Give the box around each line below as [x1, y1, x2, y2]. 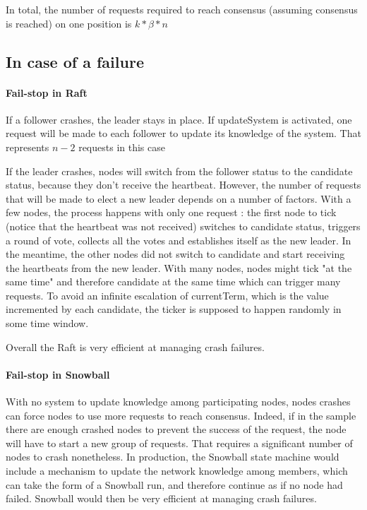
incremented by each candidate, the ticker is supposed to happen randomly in [6, 302, 342, 316]
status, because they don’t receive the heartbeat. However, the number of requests [6, 177, 361, 192]
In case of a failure [6, 50, 144, 72]
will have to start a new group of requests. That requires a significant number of [6, 435, 353, 450]
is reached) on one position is [6, 16, 132, 30]
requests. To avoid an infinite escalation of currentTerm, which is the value [6, 287, 329, 302]
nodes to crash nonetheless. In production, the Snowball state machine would [6, 449, 339, 464]
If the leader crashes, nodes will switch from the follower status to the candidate [6, 163, 353, 178]
